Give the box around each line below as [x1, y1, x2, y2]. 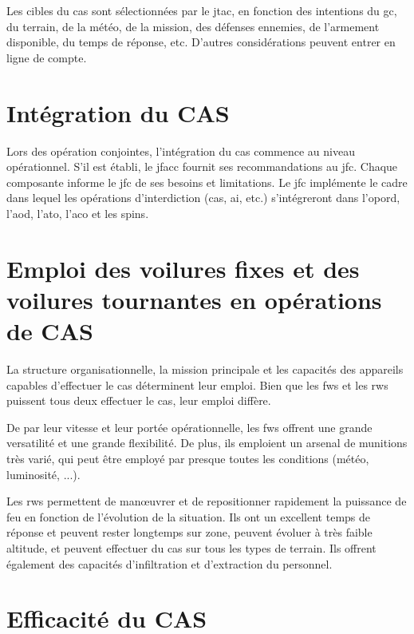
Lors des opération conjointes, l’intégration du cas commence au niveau [6, 142, 355, 159]
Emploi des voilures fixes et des [6, 252, 360, 284]
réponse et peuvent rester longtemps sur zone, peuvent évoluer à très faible [6, 524, 373, 541]
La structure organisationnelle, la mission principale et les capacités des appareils [6, 360, 404, 377]
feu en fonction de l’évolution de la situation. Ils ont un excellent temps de [6, 508, 371, 525]
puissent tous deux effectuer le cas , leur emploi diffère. [6, 392, 271, 409]
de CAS [6, 315, 93, 347]
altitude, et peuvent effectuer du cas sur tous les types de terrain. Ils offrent [6, 539, 377, 556]
